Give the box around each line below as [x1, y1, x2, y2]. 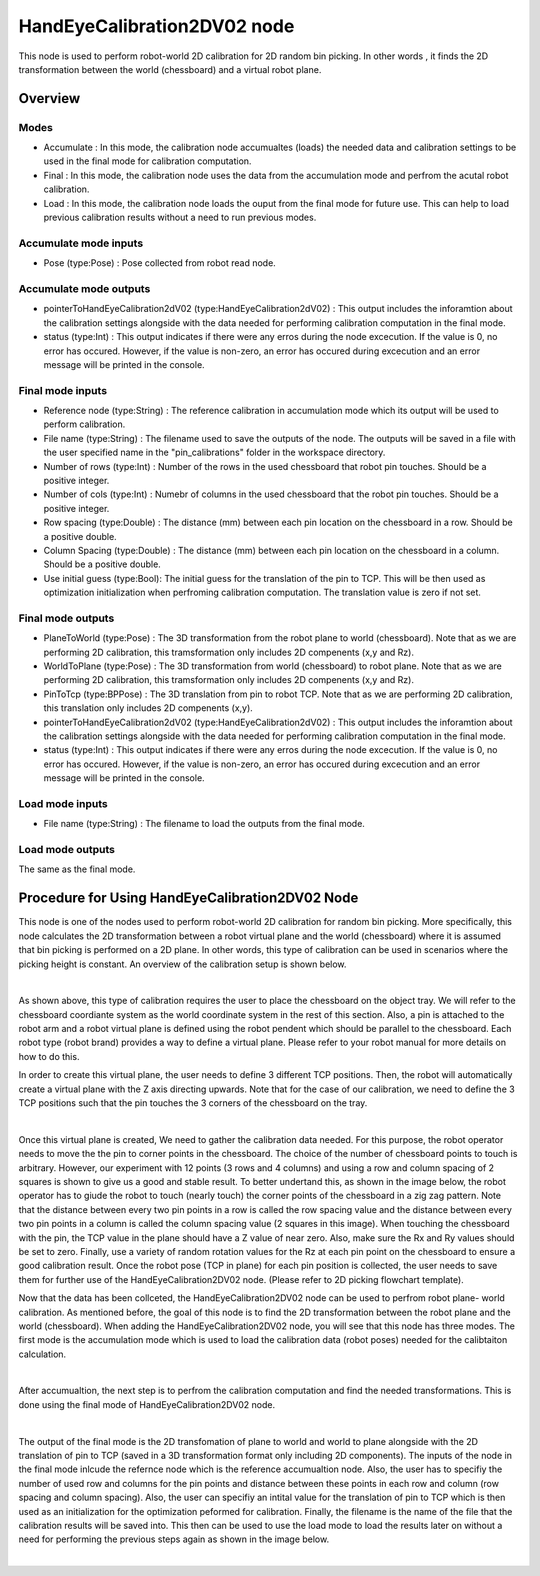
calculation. [18, 1348, 67, 1360]
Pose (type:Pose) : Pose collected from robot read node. [43, 257, 277, 269]
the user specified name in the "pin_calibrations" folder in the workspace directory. [43, 446, 386, 459]
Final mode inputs [18, 383, 108, 397]
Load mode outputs [18, 843, 115, 857]
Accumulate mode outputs [18, 281, 151, 295]
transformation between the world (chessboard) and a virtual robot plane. [18, 63, 322, 75]
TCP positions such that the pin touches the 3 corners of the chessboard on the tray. [18, 1097, 368, 1109]
